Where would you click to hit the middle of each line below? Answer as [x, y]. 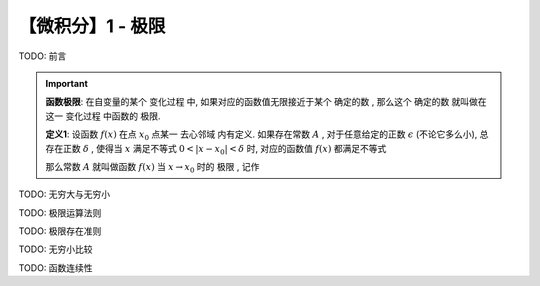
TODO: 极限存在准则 [60, 231]
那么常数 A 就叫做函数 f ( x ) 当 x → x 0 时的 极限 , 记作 [152, 167]
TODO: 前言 [42, 56]
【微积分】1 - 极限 [92, 26]
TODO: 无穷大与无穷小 [64, 194]
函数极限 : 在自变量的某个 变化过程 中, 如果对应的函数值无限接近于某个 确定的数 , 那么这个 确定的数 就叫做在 [266, 102]
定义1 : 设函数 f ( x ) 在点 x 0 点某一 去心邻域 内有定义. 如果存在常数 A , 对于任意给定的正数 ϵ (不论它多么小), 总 [267, 135]
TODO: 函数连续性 [56, 267]
